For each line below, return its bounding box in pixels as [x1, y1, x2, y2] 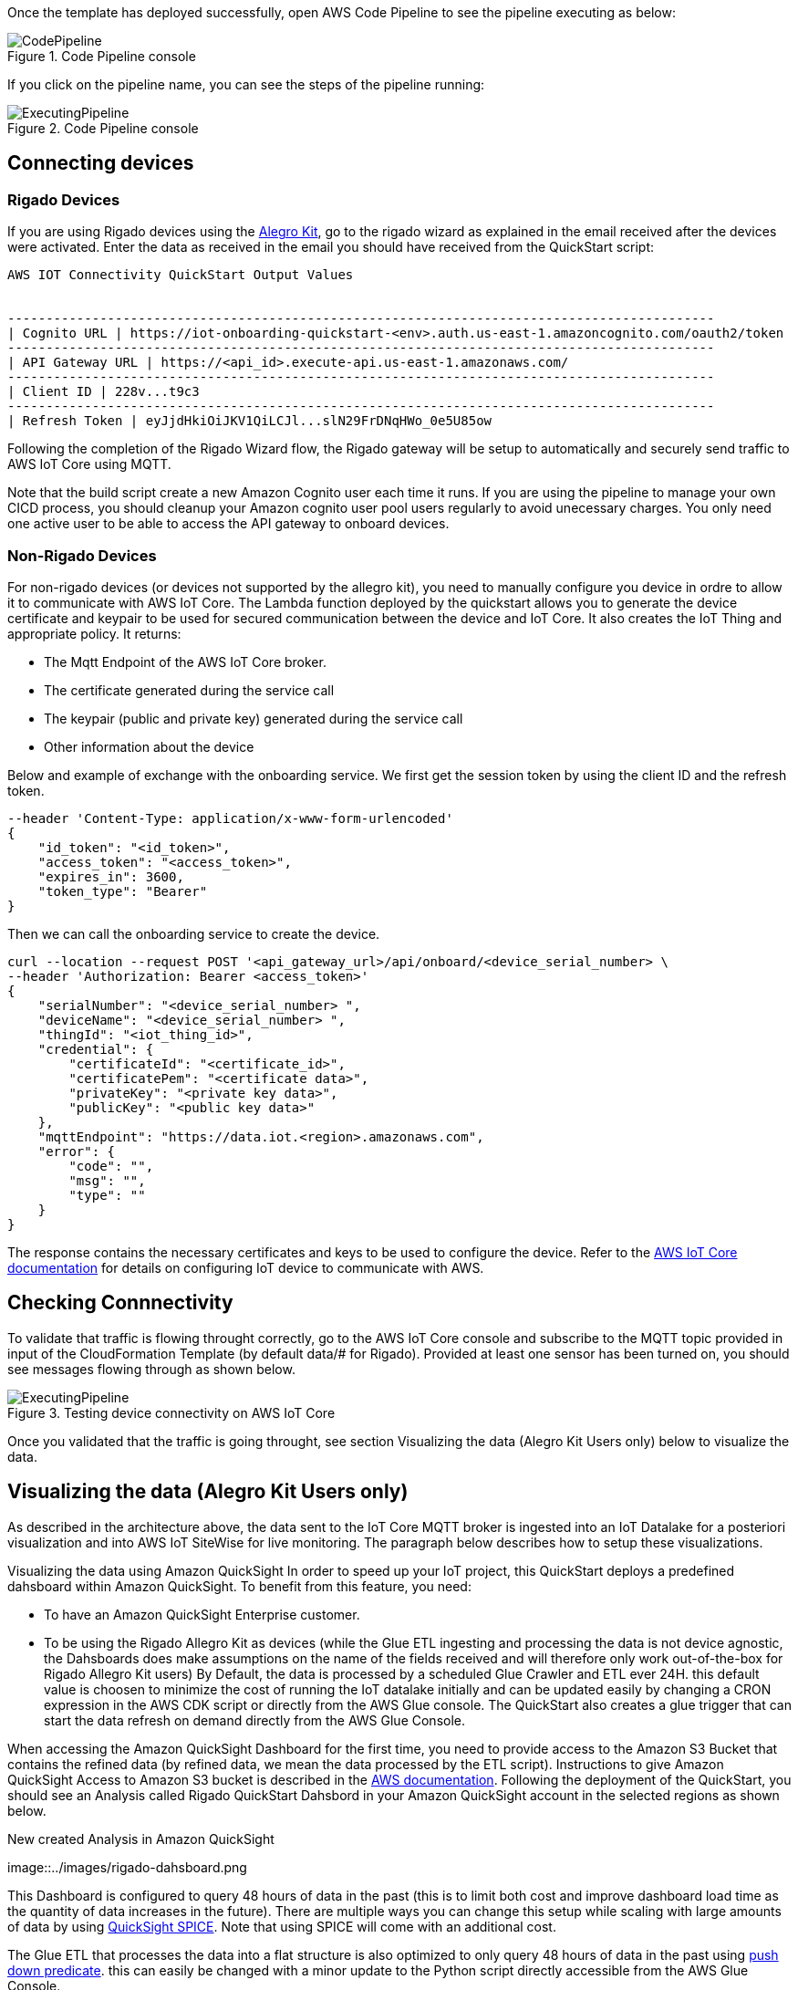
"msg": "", [68, 1172, 146, 1188]
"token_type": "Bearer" [37, 883, 208, 899]
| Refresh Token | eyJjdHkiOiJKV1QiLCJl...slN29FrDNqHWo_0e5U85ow [7, 413, 492, 429]
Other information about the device [44, 738, 254, 755]
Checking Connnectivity [7, 1291, 233, 1315]
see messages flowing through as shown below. [7, 1360, 295, 1377]
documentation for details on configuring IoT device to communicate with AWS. [7, 1259, 484, 1276]
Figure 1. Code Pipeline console [7, 48, 196, 64]
